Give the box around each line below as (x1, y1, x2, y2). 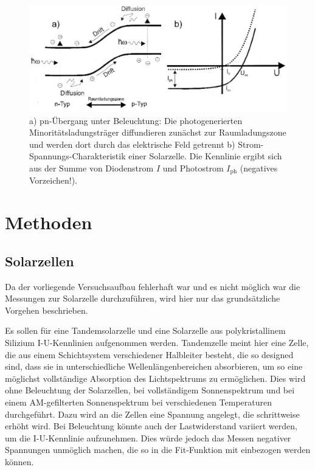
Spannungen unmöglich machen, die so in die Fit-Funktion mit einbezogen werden (5, 443, 311, 456)
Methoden (5, 210, 92, 235)
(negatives (240, 161, 278, 174)
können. (5, 455, 34, 468)
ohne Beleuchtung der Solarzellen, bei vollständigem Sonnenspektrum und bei (5, 384, 295, 396)
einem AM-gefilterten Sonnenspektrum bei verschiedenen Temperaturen (5, 395, 272, 408)
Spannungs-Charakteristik (29, 150, 126, 162)
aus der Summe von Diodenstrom (29, 161, 154, 174)
